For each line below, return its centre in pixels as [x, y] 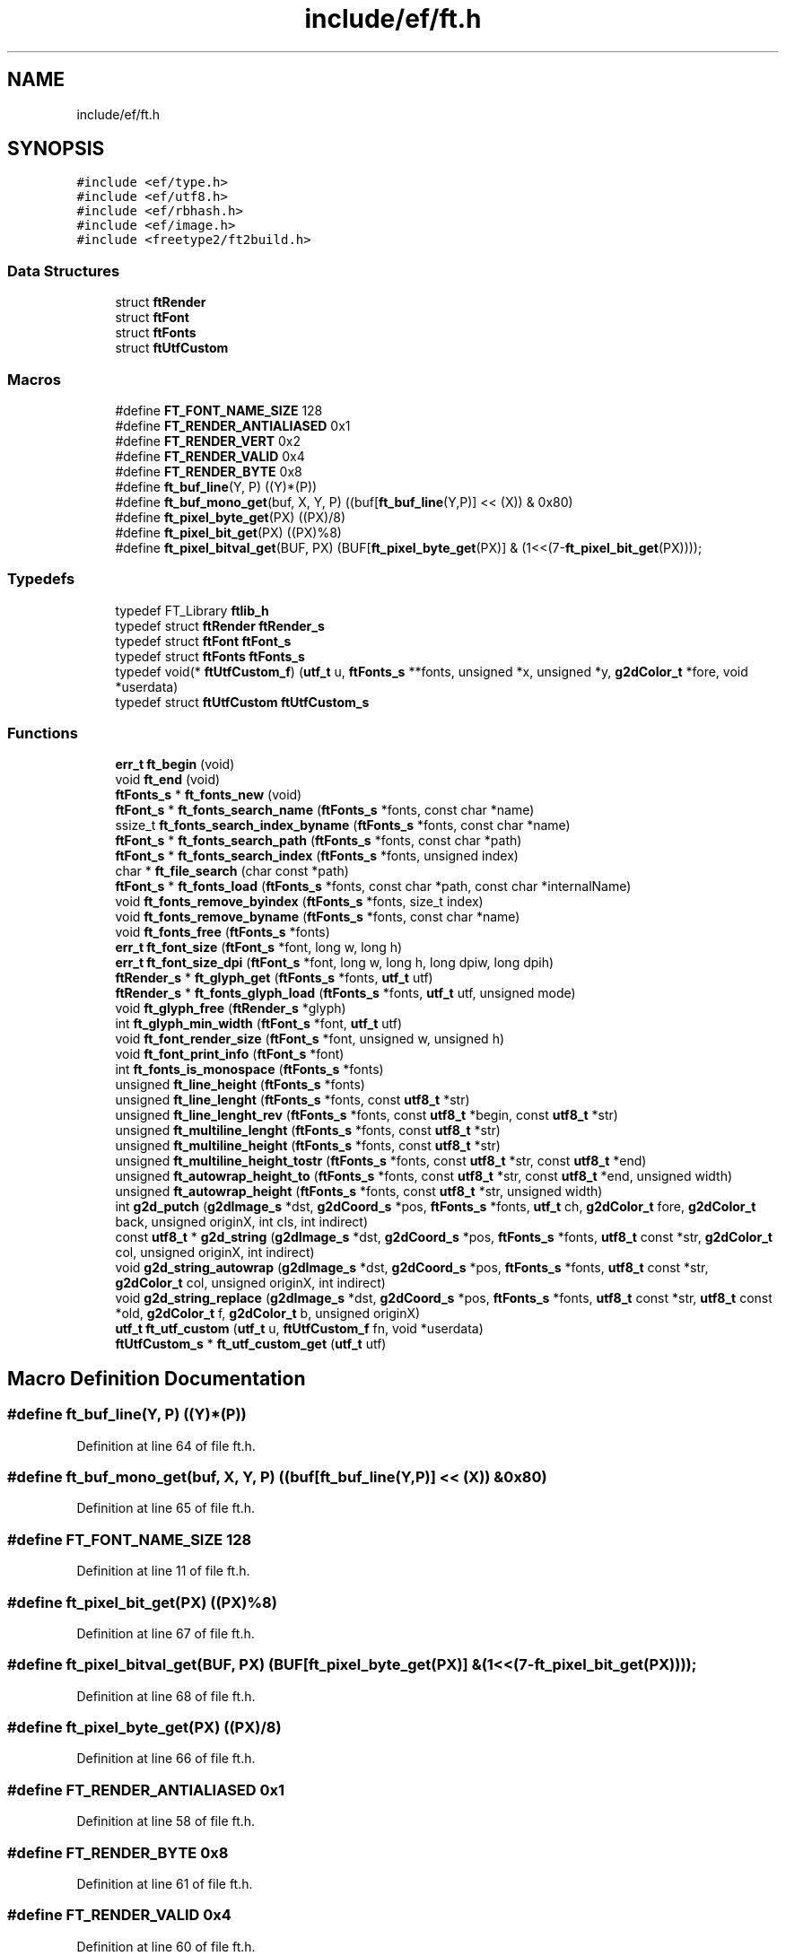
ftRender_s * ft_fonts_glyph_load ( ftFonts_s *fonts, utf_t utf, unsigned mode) [345, 993]
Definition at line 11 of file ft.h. [163, 1571]
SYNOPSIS [56, 149]
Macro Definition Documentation [157, 1378]
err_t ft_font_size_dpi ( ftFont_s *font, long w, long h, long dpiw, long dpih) [335, 963]
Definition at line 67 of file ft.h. [166, 1633]
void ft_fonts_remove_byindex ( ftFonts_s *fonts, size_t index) [299, 902]
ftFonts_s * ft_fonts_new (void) [209, 795]
